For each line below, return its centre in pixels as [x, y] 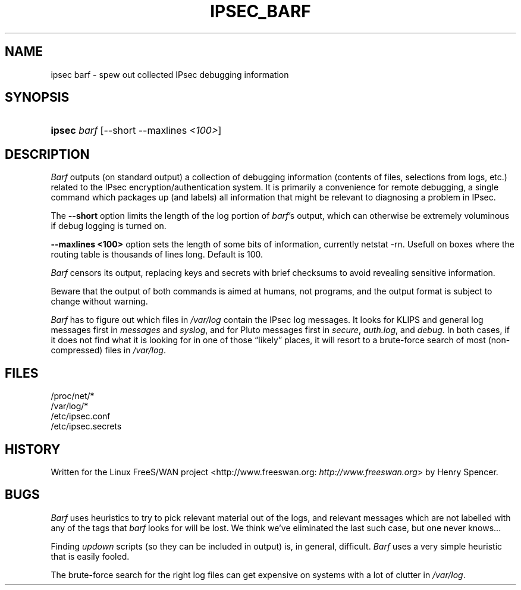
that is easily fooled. [90, 556]
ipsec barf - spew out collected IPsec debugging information [170, 74]
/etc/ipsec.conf [81, 416]
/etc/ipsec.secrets [86, 426]
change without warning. [99, 302]
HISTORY [33, 449]
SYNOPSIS [37, 98]
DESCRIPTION [47, 154]
